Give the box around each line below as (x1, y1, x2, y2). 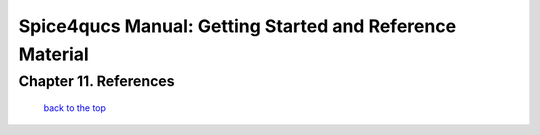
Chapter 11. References (18, 72, 175, 90)
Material (18, 43, 89, 65)
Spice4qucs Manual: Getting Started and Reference (18, 15, 457, 37)
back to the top (43, 102, 107, 114)
